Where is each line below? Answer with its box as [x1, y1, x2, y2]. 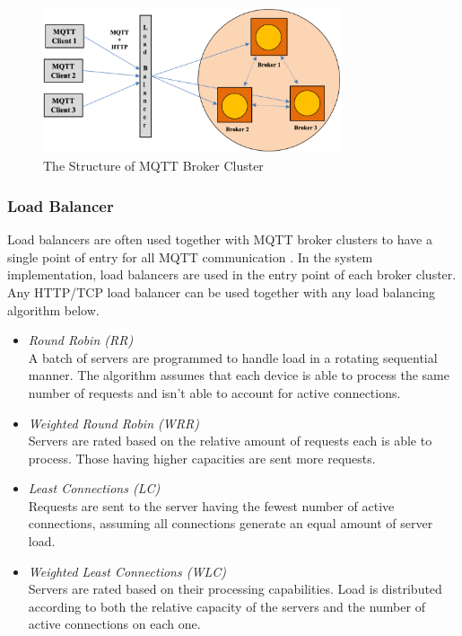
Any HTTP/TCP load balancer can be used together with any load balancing [7, 282, 435, 301]
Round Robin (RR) [28, 331, 134, 349]
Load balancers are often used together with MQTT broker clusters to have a [7, 230, 432, 249]
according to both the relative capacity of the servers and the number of [28, 596, 425, 615]
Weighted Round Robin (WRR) [28, 413, 199, 432]
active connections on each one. [28, 614, 201, 633]
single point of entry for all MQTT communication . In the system [7, 247, 373, 266]
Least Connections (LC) [28, 479, 161, 498]
